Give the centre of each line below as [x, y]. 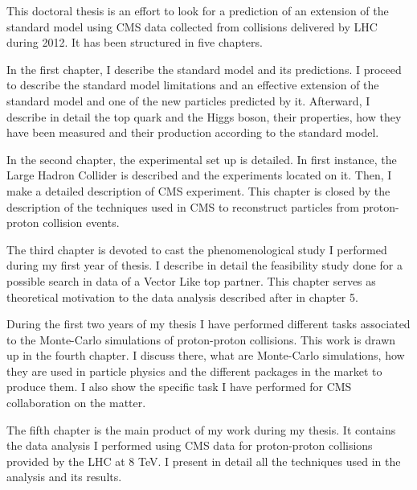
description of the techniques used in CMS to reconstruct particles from [183, 206]
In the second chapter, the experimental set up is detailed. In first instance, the [202, 159]
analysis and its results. [64, 477]
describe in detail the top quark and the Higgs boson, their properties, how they [204, 116]
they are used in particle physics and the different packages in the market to [194, 371]
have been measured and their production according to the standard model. [193, 132]
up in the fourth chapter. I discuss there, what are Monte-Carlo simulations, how [206, 355]
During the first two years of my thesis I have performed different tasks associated [208, 324]
